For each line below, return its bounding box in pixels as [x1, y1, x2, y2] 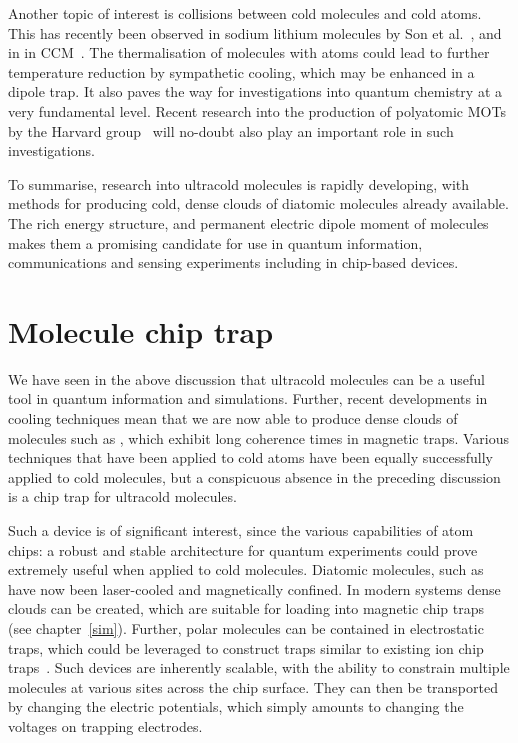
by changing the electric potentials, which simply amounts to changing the [8, 696, 464, 717]
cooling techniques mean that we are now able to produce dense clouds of [8, 408, 458, 429]
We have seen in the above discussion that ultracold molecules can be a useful [8, 368, 485, 389]
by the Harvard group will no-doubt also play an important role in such [8, 120, 454, 141]
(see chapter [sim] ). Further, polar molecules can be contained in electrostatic [8, 617, 484, 638]
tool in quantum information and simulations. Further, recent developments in [8, 388, 488, 409]
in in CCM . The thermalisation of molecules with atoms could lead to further [8, 42, 490, 63]
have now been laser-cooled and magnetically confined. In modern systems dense [8, 578, 501, 599]
